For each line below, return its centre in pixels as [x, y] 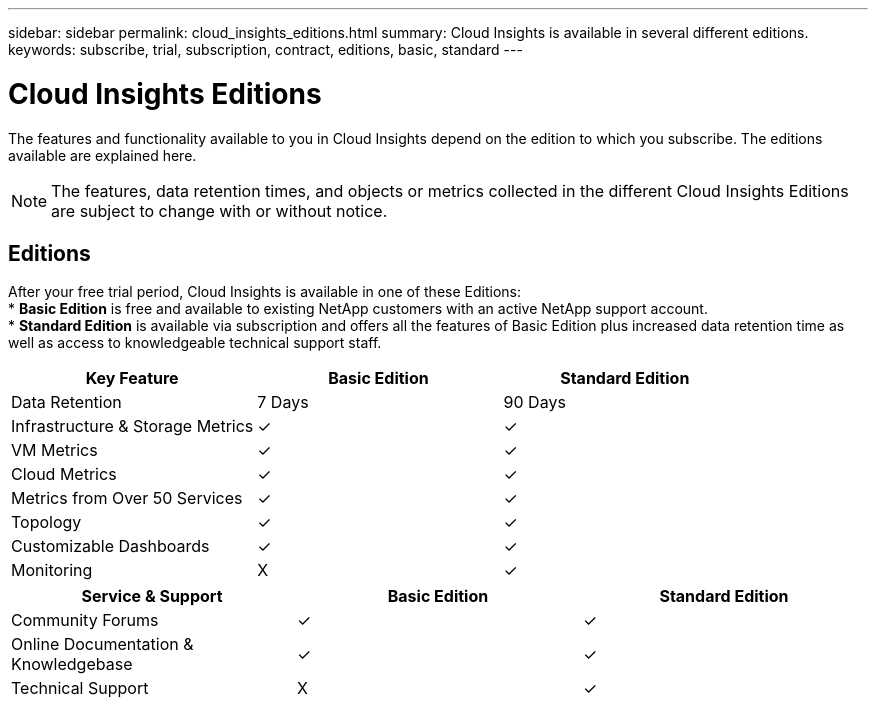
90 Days [534, 402]
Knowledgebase [72, 664]
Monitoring [52, 570]
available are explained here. [102, 155]
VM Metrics [54, 450]
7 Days [283, 402]
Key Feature [132, 378]
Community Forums [85, 620]
